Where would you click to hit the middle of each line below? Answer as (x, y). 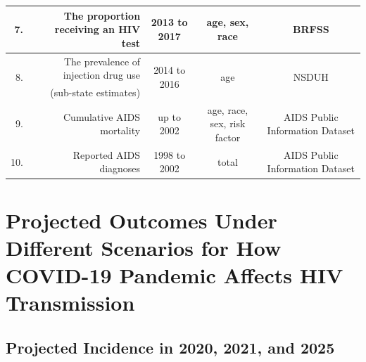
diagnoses (120, 168)
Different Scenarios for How (144, 247)
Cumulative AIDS (102, 116)
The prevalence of (102, 61)
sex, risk (228, 123)
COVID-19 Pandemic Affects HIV (175, 275)
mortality (120, 130)
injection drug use (102, 75)
